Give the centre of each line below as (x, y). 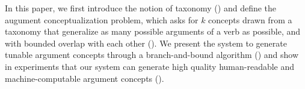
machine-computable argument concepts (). (85, 78)
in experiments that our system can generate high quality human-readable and (150, 66)
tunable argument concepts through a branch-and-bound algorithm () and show (152, 55)
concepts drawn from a (250, 19)
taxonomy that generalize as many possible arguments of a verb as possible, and (153, 31)
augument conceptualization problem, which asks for (102, 19)
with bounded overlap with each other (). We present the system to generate (146, 43)
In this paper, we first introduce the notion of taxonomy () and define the (141, 8)
